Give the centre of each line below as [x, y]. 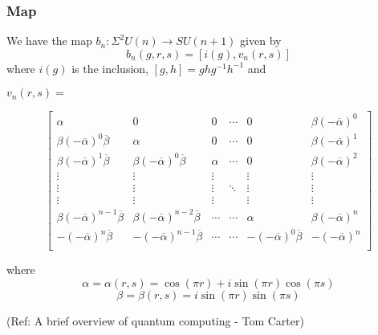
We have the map [49, 41]
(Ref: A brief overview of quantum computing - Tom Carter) [155, 320]
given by [261, 41]
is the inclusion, [110, 68]
